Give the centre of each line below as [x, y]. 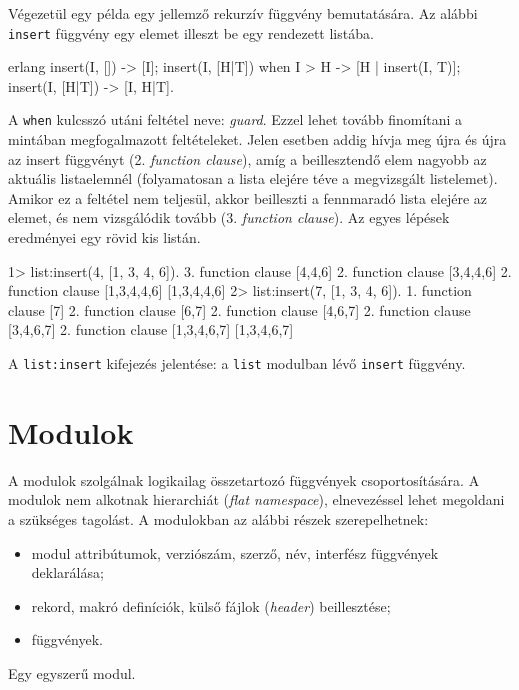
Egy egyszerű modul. [72, 672]
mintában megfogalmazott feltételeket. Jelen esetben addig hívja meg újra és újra [257, 139]
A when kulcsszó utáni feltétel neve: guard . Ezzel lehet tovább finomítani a [235, 119]
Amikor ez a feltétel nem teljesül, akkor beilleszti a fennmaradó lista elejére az [248, 197]
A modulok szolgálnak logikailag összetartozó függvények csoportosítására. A [244, 479]
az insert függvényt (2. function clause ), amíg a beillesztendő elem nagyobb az [247, 158]
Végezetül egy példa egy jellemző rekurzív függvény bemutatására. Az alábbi [243, 13]
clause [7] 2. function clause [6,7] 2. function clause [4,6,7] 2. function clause [239, 309]
